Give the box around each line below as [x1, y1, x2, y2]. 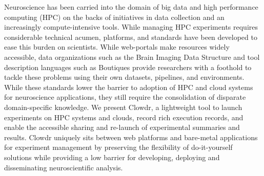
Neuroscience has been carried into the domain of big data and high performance [4, 2, 258, 12]
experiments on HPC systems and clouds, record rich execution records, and [4, 112, 243, 122]
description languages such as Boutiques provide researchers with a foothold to [4, 61, 252, 72]
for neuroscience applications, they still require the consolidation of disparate [4, 92, 246, 102]
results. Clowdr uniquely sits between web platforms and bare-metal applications [4, 131, 258, 142]
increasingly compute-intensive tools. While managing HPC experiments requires [4, 21, 258, 32]
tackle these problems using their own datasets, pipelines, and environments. [4, 72, 245, 82]
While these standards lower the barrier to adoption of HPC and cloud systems [4, 81, 253, 92]
